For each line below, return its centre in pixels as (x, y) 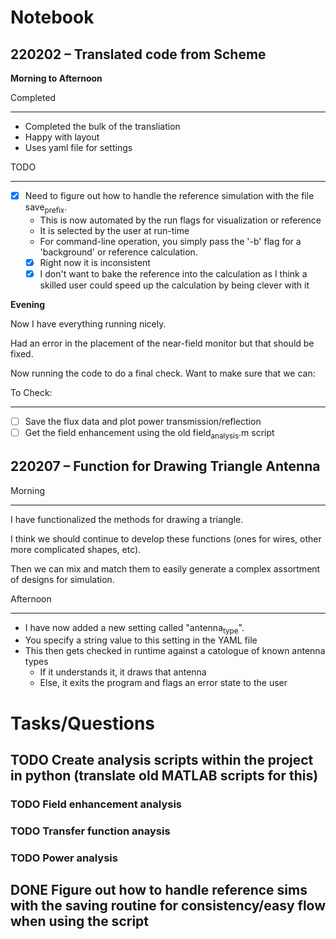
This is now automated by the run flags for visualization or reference (180, 220)
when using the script (80, 921)
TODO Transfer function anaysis (90, 831)
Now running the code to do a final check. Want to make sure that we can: (163, 373)
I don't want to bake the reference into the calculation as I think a (173, 273)
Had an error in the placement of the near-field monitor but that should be (162, 343)
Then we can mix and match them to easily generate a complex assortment (165, 568)
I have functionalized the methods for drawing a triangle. (127, 519)
